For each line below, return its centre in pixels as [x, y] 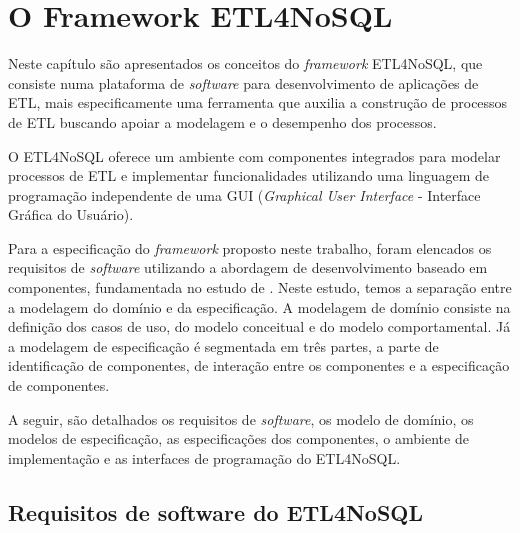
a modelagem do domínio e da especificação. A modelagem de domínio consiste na [259, 306]
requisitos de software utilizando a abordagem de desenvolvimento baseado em [248, 267]
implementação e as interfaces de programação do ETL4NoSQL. [204, 457]
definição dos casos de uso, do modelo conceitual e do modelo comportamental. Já [259, 326]
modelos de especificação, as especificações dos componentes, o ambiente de [238, 438]
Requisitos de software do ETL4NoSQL [216, 511]
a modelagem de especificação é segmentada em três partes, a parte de [223, 345]
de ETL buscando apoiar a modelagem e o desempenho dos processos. [222, 121]
